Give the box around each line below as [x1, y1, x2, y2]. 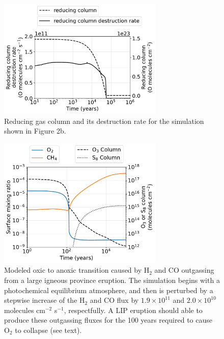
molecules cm [4, 304, 45, 315]
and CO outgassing [154, 265, 214, 275]
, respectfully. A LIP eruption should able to [64, 304, 203, 315]
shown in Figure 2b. [4, 125, 66, 136]
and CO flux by [90, 295, 139, 305]
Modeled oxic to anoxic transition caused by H [4, 265, 150, 275]
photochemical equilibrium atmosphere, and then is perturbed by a [4, 284, 213, 295]
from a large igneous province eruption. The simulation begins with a [4, 275, 220, 285]
